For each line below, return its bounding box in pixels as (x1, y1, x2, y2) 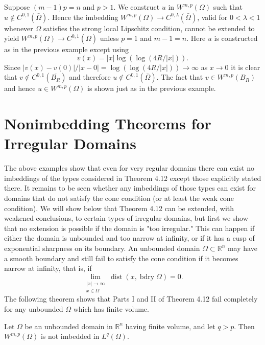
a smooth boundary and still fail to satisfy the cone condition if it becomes (4, 252, 238, 263)
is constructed (214, 33, 258, 43)
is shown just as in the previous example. (87, 83, 216, 94)
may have (227, 243, 257, 254)
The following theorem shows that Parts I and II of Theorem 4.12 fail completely (4, 293, 258, 304)
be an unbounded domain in (25, 320, 113, 331)
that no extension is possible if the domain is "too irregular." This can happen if (4, 222, 255, 233)
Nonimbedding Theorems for (4, 113, 211, 134)
